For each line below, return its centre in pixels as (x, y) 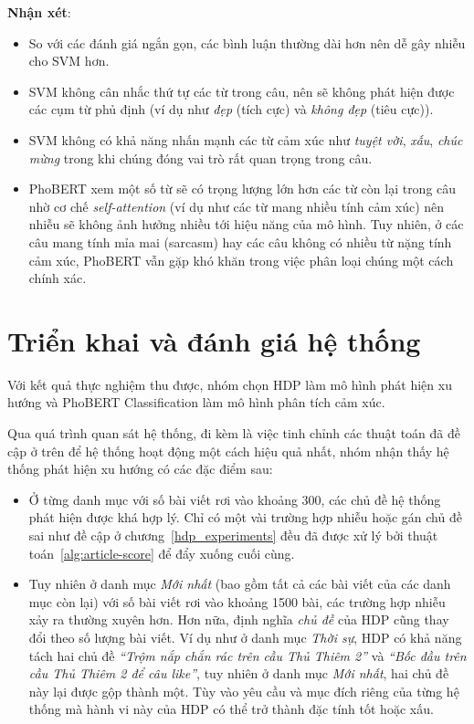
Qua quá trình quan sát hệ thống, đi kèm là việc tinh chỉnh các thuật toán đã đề (234, 433)
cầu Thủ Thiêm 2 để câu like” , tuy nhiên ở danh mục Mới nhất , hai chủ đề (239, 673)
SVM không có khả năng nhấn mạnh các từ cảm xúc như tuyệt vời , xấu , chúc (246, 139)
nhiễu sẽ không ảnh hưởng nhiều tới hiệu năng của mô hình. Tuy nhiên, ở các (246, 224)
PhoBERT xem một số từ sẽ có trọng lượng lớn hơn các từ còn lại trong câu (242, 189)
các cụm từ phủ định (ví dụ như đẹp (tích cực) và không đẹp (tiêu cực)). (231, 109)
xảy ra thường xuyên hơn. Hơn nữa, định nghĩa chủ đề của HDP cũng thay (239, 619)
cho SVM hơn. (69, 61)
